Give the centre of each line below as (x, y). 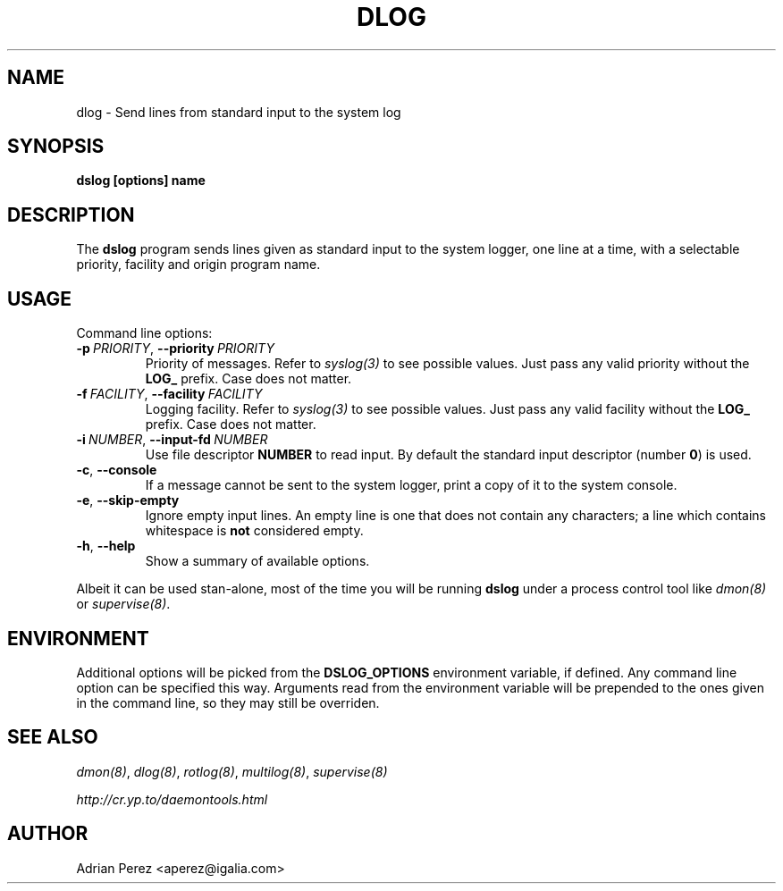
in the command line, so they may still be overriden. (228, 702)
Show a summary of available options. (257, 561)
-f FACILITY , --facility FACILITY (169, 394)
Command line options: (144, 333)
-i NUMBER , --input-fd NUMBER (172, 440)
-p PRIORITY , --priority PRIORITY (175, 349)
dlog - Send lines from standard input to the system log (239, 112)
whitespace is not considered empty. (254, 531)
